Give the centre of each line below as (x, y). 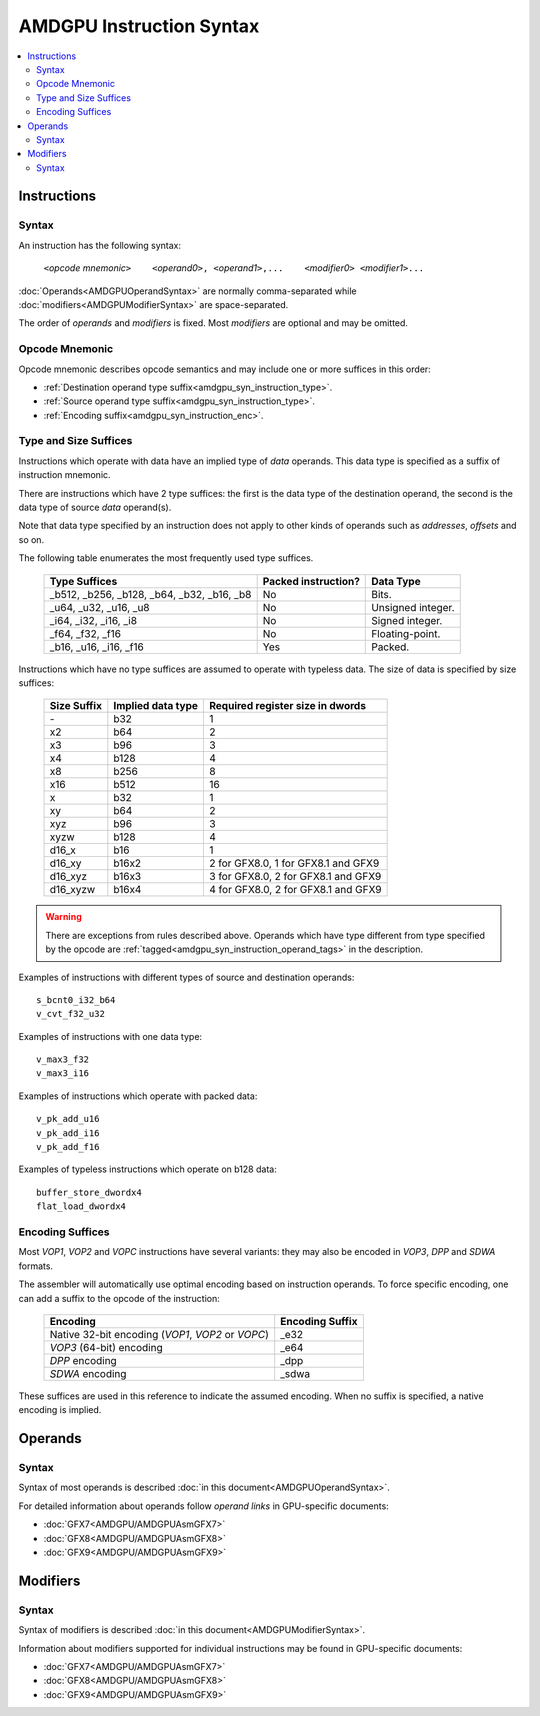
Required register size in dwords (288, 706)
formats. (36, 1266)
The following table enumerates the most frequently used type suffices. (166, 558)
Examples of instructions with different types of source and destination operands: (186, 977)
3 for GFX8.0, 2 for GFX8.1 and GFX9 (295, 877)
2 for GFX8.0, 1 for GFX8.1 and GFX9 (294, 863)
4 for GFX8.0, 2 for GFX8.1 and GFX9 (295, 890)
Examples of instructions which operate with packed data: (138, 1096)
